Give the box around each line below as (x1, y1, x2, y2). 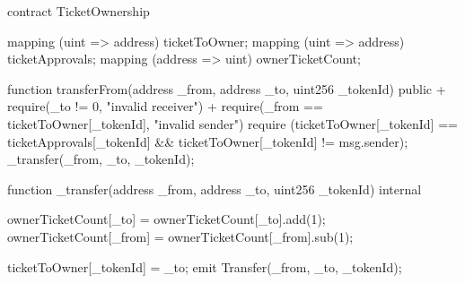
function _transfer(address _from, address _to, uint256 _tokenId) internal (7, 179, 422, 198)
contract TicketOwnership (7, 2, 150, 20)
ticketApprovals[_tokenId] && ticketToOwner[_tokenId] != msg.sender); (7, 132, 408, 150)
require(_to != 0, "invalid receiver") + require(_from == (7, 97, 323, 116)
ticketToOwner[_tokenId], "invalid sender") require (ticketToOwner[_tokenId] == (7, 114, 458, 133)
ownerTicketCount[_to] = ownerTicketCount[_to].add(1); (7, 210, 326, 228)
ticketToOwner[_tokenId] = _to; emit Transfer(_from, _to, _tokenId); (7, 257, 402, 276)
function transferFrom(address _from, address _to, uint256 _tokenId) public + (7, 79, 446, 98)
